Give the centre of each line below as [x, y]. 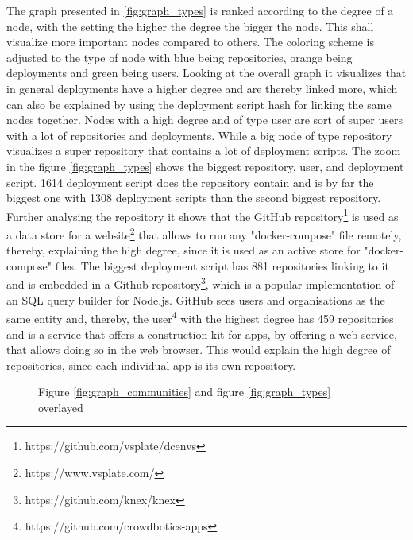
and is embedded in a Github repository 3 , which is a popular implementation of [201, 283]
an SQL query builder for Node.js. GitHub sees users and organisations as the [196, 299]
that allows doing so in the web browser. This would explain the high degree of [199, 350]
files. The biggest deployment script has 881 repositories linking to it [222, 265]
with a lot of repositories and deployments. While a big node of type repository [199, 135]
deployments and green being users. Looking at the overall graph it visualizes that [206, 73]
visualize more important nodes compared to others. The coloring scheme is [190, 42]
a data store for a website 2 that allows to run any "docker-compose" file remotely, [204, 233]
